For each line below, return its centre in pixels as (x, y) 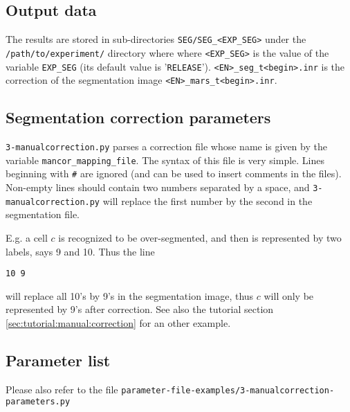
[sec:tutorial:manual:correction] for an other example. (118, 322)
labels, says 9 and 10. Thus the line (80, 251)
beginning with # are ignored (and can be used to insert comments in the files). (174, 173)
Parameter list (58, 360)
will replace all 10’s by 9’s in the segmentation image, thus (130, 295)
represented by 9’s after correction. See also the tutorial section (140, 309)
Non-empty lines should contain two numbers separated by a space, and (158, 187)
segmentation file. (43, 214)
